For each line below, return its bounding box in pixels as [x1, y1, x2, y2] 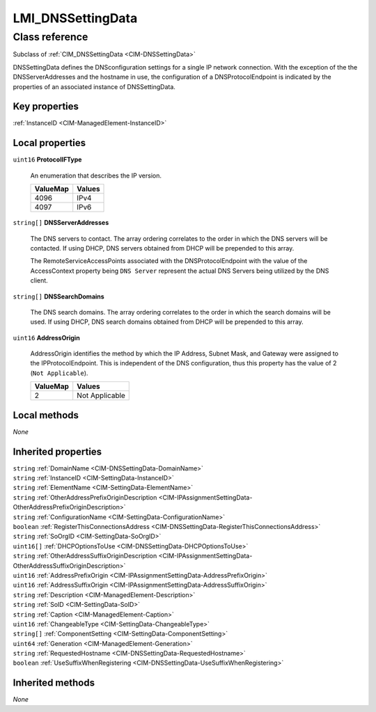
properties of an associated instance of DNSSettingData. [13, 82, 175, 90]
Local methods [13, 409, 79, 421]
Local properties [13, 137, 86, 149]
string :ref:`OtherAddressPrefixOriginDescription [13, 493, 157, 501]
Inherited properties [13, 445, 102, 457]
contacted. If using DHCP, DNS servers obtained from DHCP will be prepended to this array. [30, 244, 295, 252]
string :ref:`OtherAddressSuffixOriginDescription [13, 552, 157, 560]
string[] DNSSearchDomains [13, 292, 104, 301]
